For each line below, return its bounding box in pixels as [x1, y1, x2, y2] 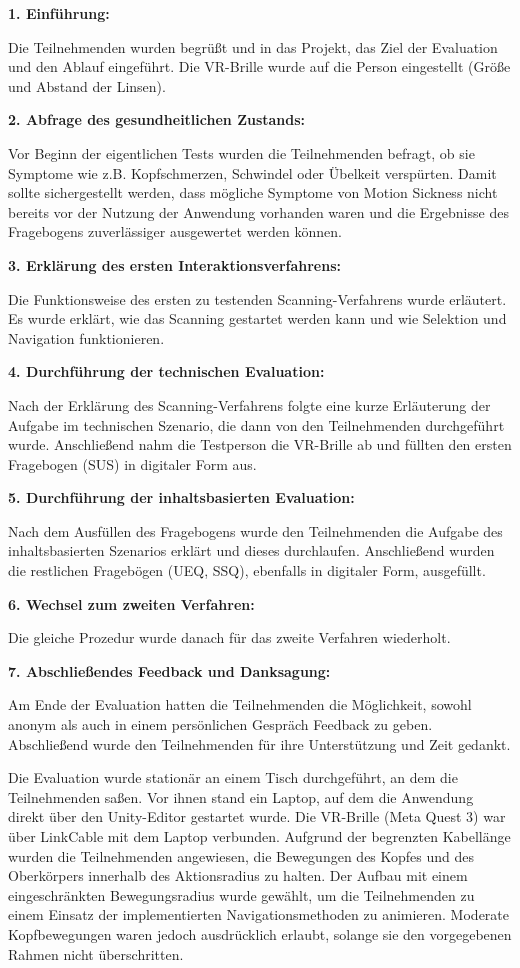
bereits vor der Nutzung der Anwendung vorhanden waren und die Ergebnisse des [8, 201, 509, 222]
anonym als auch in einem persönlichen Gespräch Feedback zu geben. [8, 714, 433, 735]
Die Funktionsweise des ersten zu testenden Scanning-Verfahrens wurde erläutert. [8, 288, 507, 309]
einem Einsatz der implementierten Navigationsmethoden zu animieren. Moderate [8, 904, 510, 925]
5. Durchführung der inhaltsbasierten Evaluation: [8, 487, 355, 508]
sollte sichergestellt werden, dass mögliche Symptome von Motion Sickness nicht [8, 182, 498, 203]
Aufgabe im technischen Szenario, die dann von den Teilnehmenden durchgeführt [8, 414, 505, 435]
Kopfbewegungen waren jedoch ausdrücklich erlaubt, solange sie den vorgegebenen [8, 923, 512, 944]
